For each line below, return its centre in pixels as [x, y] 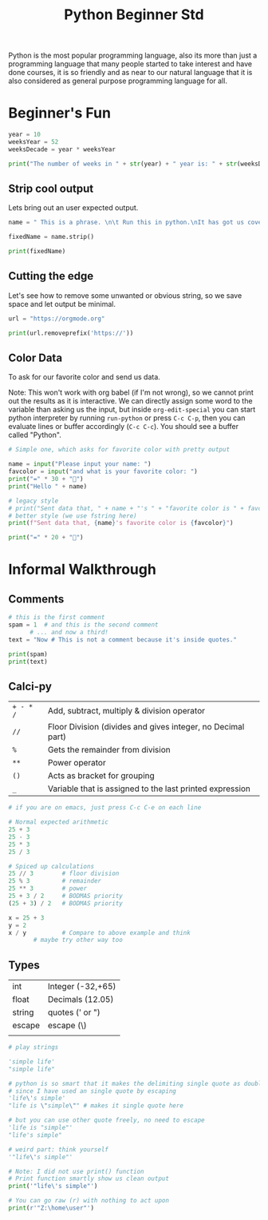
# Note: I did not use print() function [77, 1171]
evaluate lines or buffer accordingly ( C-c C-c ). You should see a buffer [124, 427]
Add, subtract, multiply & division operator [126, 711]
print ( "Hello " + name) [48, 486]
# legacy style [33, 501]
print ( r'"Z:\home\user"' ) [51, 1208]
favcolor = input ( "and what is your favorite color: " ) [103, 472]
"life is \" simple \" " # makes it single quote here [96, 1106]
